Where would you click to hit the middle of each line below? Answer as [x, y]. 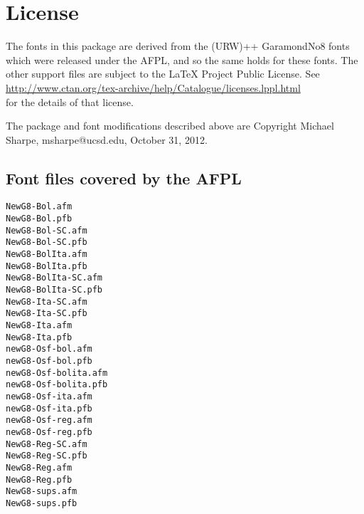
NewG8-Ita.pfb [39, 337]
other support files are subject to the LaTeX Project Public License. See [163, 74]
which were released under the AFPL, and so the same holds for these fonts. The [182, 59]
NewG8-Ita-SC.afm [47, 301]
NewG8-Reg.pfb [39, 479]
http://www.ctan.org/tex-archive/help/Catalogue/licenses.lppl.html [153, 87]
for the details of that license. [70, 101]
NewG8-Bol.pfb [39, 219]
